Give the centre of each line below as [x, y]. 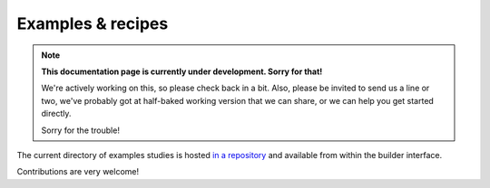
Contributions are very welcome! [78, 172]
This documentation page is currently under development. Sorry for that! [182, 71]
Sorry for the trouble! [80, 130]
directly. [56, 114]
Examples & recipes [93, 23]
